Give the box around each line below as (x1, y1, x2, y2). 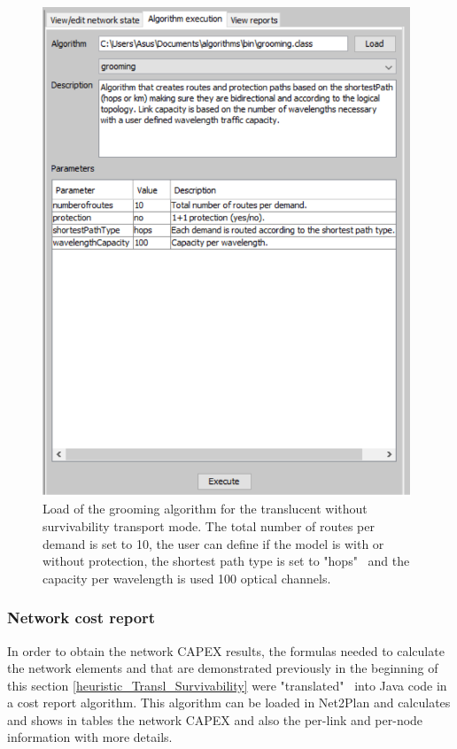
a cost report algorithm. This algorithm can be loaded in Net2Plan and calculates (7, 693, 451, 712)
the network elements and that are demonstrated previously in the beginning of (7, 659, 438, 677)
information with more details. (7, 728, 173, 746)
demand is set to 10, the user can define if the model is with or (43, 534, 384, 552)
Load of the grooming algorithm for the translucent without (43, 499, 368, 518)
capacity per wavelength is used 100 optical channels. (43, 568, 331, 587)
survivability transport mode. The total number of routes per (43, 516, 376, 535)
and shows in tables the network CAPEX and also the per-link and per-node (7, 710, 423, 729)
